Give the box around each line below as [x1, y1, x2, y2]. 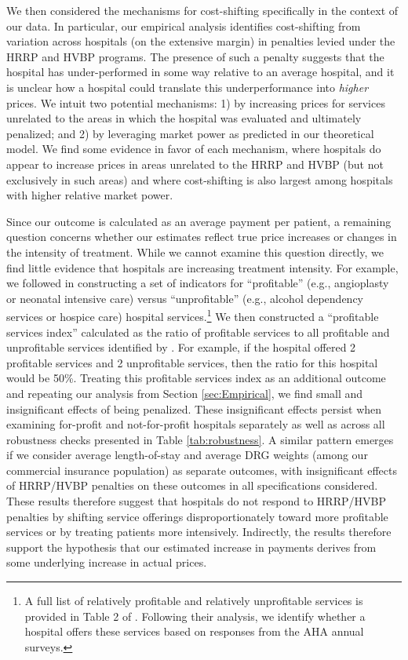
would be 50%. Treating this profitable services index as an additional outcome [6, 370, 386, 386]
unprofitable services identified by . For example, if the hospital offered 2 [6, 339, 356, 356]
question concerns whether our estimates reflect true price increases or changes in [6, 228, 397, 245]
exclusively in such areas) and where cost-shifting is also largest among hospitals [6, 171, 393, 188]
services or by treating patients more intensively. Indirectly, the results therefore [6, 523, 392, 540]
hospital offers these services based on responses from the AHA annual [24, 623, 364, 640]
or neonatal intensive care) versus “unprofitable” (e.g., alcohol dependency [6, 290, 364, 306]
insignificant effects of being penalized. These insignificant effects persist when [6, 400, 382, 417]
